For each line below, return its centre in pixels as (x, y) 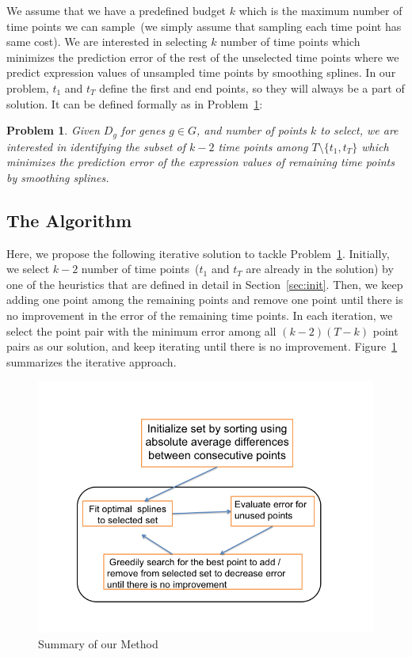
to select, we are (359, 130)
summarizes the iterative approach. (92, 361)
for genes (143, 130)
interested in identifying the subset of (96, 146)
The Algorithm (69, 220)
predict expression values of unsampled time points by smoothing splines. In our (201, 72)
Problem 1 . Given (53, 130)
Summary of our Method (98, 643)
